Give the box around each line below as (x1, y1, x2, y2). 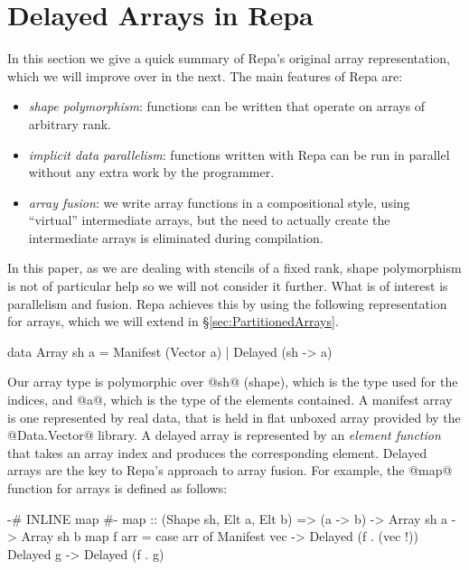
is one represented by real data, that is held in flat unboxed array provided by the (7, 407, 461, 426)
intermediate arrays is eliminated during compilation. (28, 228, 324, 247)
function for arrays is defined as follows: (7, 479, 228, 497)
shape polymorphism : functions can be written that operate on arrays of (28, 97, 426, 116)
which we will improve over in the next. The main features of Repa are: (7, 66, 403, 85)
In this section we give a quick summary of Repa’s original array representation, (7, 49, 451, 68)
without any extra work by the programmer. (28, 163, 275, 182)
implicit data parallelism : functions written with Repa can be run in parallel (28, 145, 450, 164)
